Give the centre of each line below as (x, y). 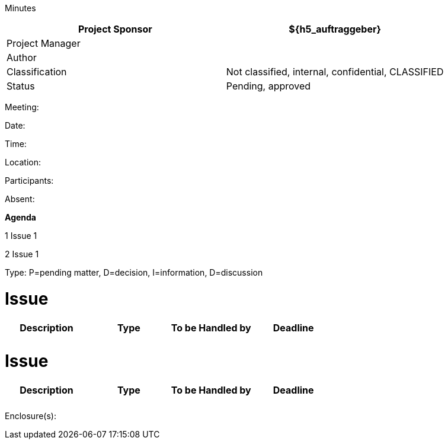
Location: (23, 162)
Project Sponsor (115, 29)
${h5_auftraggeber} (335, 29)
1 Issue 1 (21, 236)
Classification (37, 72)
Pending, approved (268, 86)
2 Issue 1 (22, 254)
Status (21, 86)
